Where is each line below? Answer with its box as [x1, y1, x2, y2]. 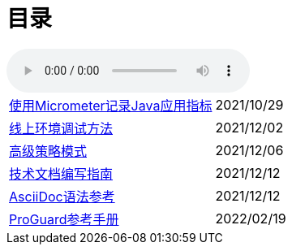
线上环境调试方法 [9, 119, 114, 136]
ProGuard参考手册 [9, 210, 119, 227]
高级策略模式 [9, 142, 88, 159]
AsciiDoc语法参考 [9, 188, 115, 205]
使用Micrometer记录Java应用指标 [9, 97, 213, 114]
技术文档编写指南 [9, 165, 114, 182]
